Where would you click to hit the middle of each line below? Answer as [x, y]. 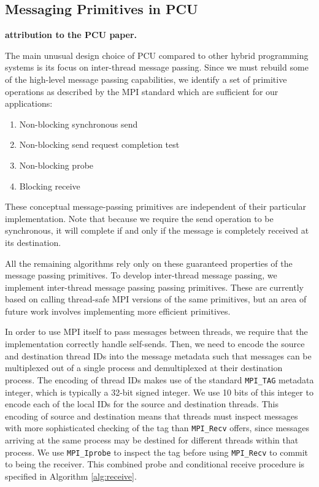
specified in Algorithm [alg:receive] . [71, 476]
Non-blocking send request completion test [99, 144]
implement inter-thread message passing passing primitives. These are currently [154, 287]
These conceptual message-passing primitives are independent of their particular [156, 206]
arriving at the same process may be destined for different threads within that [152, 439]
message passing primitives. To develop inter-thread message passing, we [141, 275]
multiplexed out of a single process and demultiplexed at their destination [144, 368]
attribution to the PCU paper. [71, 35]
